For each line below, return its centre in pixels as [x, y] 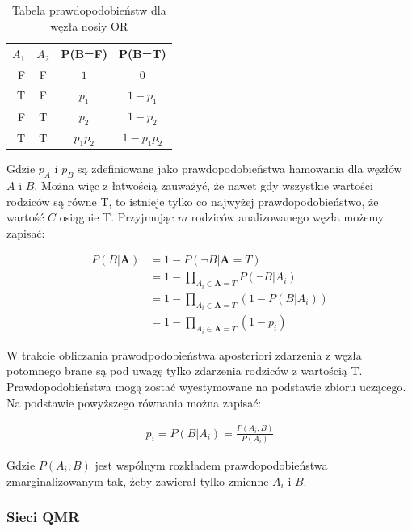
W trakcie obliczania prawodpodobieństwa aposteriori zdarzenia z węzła [184, 354]
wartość [25, 217]
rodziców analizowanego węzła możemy [288, 217]
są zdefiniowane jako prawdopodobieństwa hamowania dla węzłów [240, 169]
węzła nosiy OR [89, 25]
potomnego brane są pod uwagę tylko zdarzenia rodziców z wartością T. [185, 371]
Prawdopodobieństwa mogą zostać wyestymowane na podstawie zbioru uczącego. [206, 387]
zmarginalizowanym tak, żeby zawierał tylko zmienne [138, 480]
